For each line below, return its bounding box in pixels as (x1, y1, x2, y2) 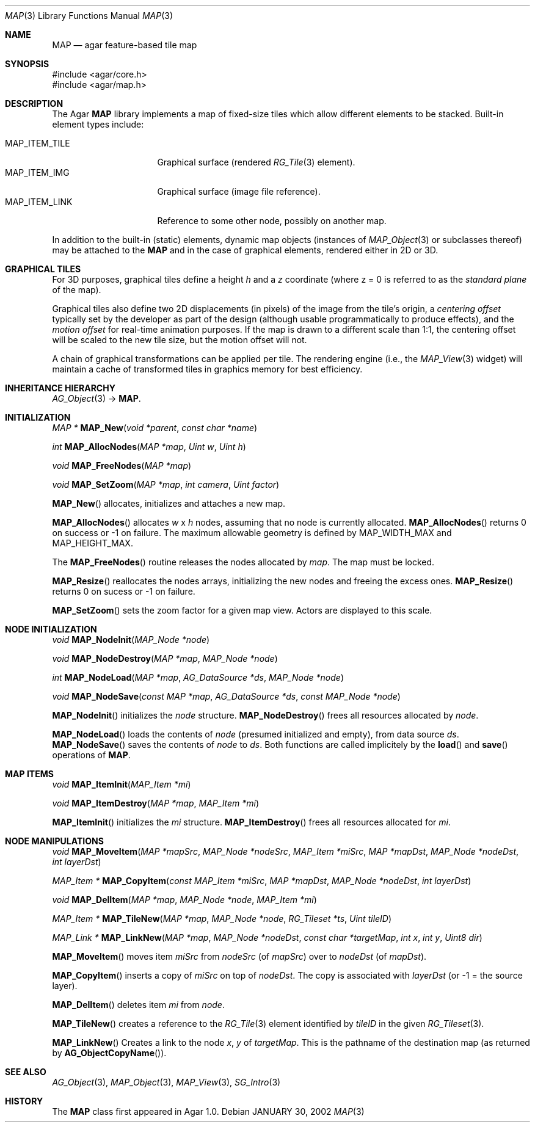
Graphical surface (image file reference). (157, 186, 321, 197)
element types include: (52, 119, 144, 129)
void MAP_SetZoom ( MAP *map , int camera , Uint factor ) (52, 479, 280, 490)
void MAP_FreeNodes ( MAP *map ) (52, 460, 192, 471)
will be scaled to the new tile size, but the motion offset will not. (52, 335, 307, 345)
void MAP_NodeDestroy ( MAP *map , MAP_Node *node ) (52, 653, 278, 664)
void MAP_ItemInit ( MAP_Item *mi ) (52, 779, 191, 789)
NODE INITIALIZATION (5, 624, 97, 634)
